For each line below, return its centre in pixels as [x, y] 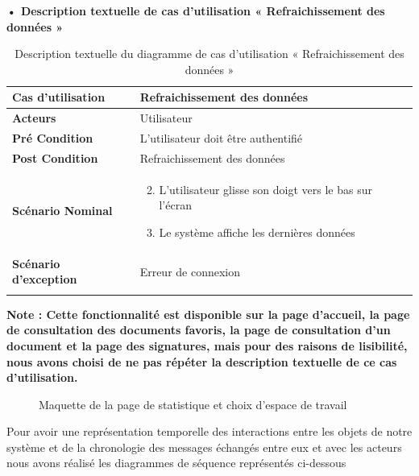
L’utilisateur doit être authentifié [221, 138]
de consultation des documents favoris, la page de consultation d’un [199, 330]
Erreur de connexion [190, 271]
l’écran [175, 205]
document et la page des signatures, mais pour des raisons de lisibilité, [207, 345]
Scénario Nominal [62, 211]
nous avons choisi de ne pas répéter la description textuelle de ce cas [202, 361]
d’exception [45, 279]
